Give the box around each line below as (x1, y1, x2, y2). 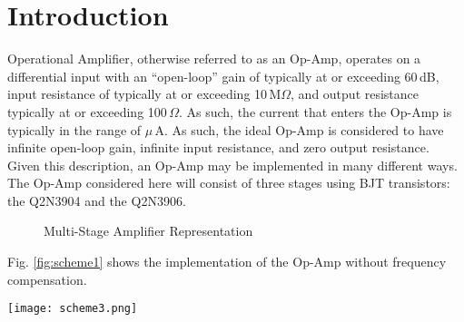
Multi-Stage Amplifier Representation (44, 221, 253, 240)
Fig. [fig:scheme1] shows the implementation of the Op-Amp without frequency (7, 252, 447, 271)
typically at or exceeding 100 (7, 102, 167, 121)
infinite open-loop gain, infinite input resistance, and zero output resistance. (7, 138, 429, 157)
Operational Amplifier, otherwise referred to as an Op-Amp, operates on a (7, 49, 421, 68)
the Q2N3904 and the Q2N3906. (7, 190, 186, 210)
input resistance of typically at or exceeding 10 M (7, 84, 281, 103)
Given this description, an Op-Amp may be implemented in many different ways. (7, 155, 458, 174)
